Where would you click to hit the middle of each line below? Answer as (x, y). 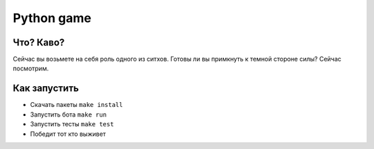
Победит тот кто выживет (68, 134)
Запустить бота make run (69, 115)
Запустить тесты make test (72, 124)
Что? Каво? (39, 42)
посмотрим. (31, 68)
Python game (52, 18)
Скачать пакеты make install (77, 105)
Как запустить (46, 89)
